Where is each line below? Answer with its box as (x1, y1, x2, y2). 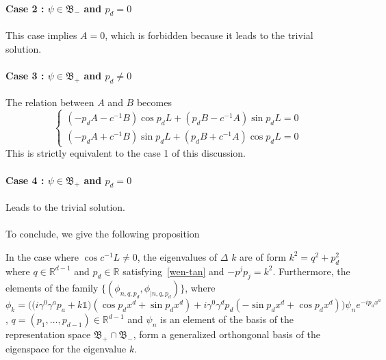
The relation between (5, 95, 94, 110)
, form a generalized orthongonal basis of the (133, 327, 320, 342)
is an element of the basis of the (160, 312, 294, 326)
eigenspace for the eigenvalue (5, 342, 127, 356)
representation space (5, 327, 91, 342)
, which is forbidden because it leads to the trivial (105, 28, 313, 42)
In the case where (5, 249, 79, 263)
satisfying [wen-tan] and (123, 263, 224, 278)
